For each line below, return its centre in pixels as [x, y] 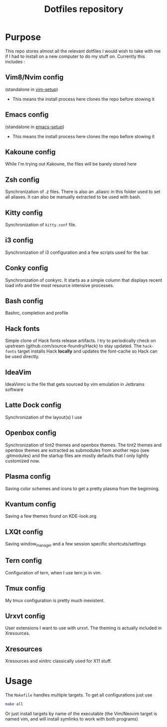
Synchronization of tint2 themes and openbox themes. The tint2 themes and [83, 445]
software [14, 389]
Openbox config [31, 433]
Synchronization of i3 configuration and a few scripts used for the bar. [77, 252]
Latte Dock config [33, 405]
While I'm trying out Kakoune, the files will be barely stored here [71, 164]
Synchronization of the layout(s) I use [44, 417]
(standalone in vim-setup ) [32, 89]
